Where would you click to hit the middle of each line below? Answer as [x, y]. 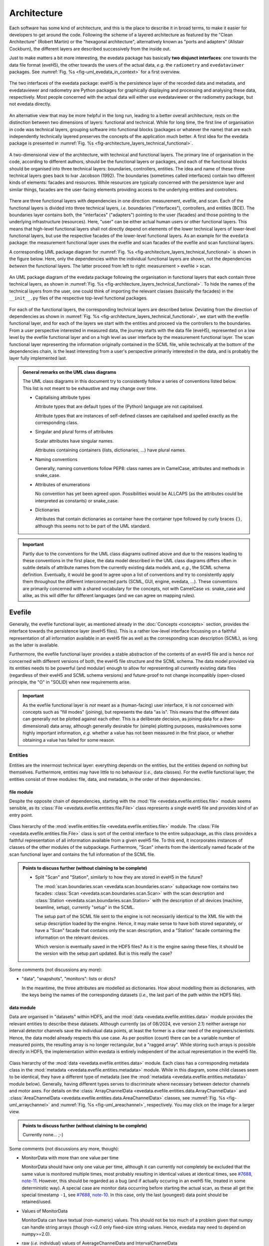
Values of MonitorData [45, 1211]
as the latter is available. [34, 645]
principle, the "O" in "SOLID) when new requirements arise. [70, 682]
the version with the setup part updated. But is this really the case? [104, 953]
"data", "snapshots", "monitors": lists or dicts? [69, 979]
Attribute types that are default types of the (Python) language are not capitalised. [119, 407]
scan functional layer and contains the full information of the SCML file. [82, 854]
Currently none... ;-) [43, 1135]
